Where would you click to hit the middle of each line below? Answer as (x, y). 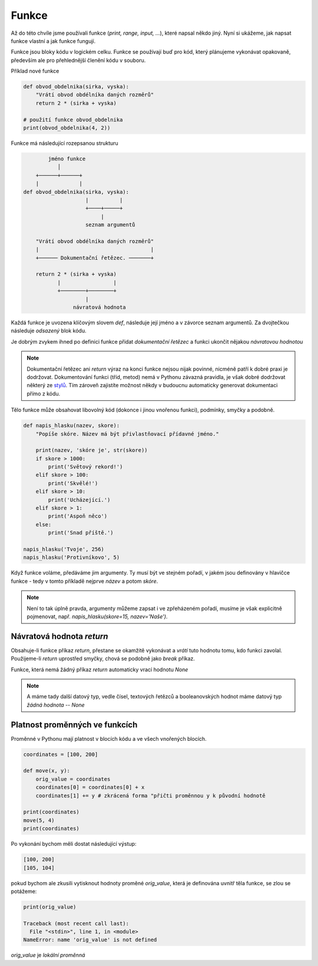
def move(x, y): (47, 771)
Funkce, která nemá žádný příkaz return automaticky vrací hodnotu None (100, 670)
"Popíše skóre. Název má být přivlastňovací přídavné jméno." (127, 434)
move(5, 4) (39, 820)
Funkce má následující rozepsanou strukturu (65, 143)
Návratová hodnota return (59, 636)
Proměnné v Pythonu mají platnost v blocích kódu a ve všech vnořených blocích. (109, 738)
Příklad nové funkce (35, 71)
